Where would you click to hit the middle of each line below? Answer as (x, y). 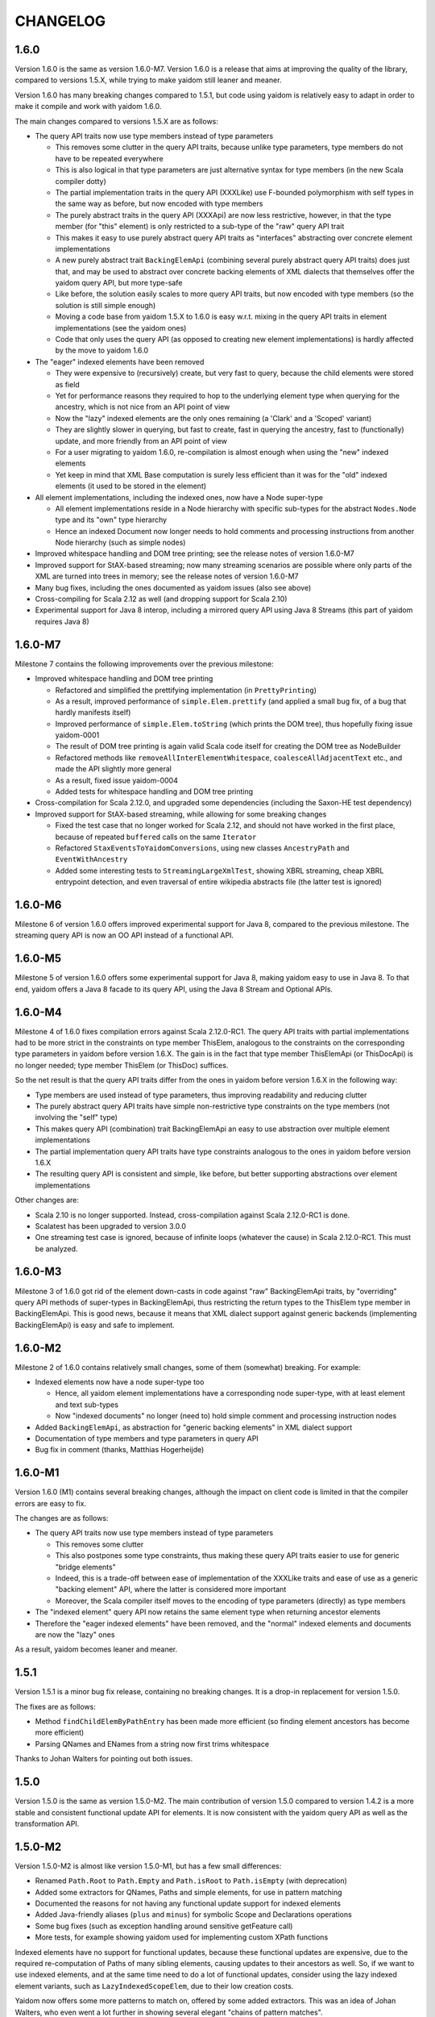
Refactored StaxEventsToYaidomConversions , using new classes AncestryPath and (202, 848)
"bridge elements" (85, 1567)
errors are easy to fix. (51, 1503)
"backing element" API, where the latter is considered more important (171, 1589)
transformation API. (47, 1823)
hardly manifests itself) (93, 712)
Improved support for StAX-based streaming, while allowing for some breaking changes (181, 814)
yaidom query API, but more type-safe (119, 283)
